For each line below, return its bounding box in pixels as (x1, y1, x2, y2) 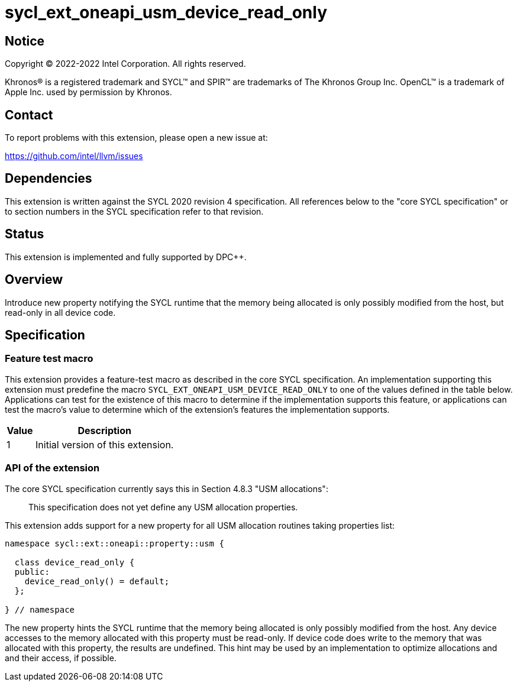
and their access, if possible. (5, 652, 117, 663)
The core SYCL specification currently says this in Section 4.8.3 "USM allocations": (5, 483, 328, 494)
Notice (5, 33, 45, 48)
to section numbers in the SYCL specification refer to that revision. (5, 206, 264, 216)
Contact (5, 107, 53, 122)
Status (5, 226, 44, 242)
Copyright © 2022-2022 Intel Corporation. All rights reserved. (5, 59, 246, 69)
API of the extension (5, 462, 100, 474)
